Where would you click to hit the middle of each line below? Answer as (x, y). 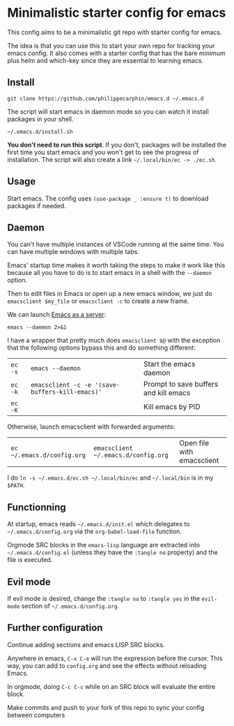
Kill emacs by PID (172, 407)
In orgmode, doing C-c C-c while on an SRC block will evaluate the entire (111, 686)
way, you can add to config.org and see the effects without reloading (107, 665)
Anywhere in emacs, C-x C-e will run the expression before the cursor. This (115, 658)
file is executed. (30, 560)
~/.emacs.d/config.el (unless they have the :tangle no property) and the (112, 552)
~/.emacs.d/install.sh (40, 132)
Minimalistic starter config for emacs (117, 13)
